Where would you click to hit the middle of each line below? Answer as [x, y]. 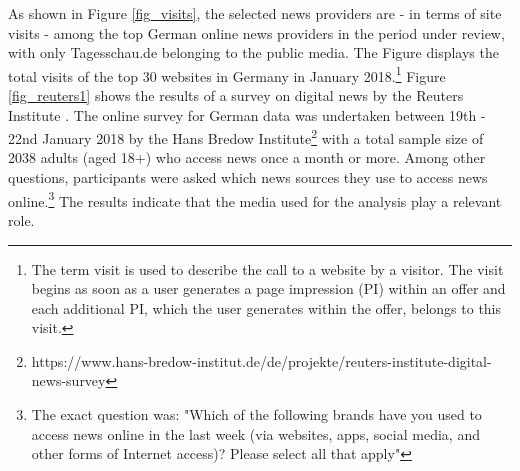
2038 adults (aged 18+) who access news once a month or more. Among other [247, 157]
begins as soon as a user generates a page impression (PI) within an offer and [268, 288]
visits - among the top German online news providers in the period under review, [256, 32]
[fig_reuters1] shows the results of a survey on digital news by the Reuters [236, 95]
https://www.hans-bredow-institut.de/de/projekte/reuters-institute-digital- [261, 360]
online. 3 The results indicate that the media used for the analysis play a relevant [255, 199]
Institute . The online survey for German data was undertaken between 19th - [247, 114]
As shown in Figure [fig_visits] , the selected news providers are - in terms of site [255, 13]
